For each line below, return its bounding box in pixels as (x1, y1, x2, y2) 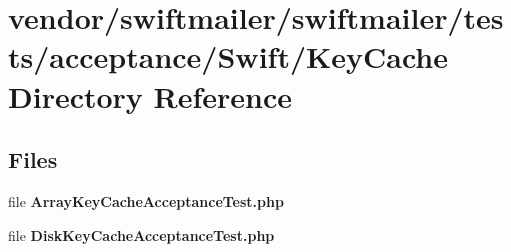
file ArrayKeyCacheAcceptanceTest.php (8, 190, 284, 211)
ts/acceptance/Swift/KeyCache (8, 36, 448, 77)
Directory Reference (8, 75, 293, 116)
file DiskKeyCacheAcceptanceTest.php (8, 224, 275, 245)
